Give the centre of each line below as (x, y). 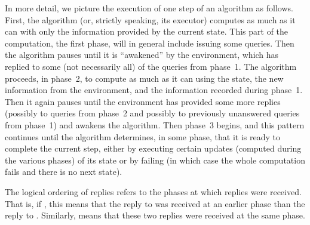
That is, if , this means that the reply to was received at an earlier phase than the (155, 203)
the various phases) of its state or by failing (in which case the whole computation (155, 160)
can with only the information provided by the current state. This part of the (147, 31)
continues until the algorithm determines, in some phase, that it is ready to (142, 136)
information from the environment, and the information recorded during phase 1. (154, 90)
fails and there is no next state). (64, 172)
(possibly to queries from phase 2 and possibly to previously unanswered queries (152, 113)
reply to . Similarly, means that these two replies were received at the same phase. (155, 215)
